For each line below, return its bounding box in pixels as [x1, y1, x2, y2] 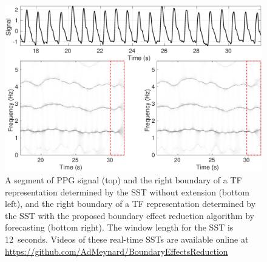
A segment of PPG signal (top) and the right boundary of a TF [5, 173, 242, 186]
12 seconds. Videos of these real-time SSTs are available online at [5, 232, 249, 245]
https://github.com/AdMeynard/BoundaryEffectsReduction [5, 244, 228, 257]
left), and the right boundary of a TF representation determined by [5, 197, 256, 210]
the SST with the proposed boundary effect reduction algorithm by [5, 209, 254, 221]
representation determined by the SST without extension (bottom [5, 185, 249, 198]
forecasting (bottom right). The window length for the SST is [5, 221, 234, 234]
